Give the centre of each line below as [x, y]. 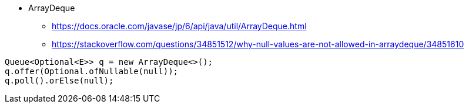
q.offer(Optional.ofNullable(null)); [92, 71]
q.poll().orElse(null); [59, 81]
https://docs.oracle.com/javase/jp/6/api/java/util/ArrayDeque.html [179, 26]
